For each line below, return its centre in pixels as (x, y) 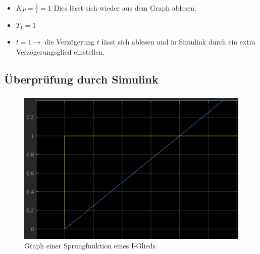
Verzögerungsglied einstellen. (60, 51)
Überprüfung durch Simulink (81, 79)
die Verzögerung (69, 42)
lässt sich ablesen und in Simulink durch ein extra (179, 42)
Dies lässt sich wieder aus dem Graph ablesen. (125, 7)
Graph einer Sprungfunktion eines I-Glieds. (91, 246)
